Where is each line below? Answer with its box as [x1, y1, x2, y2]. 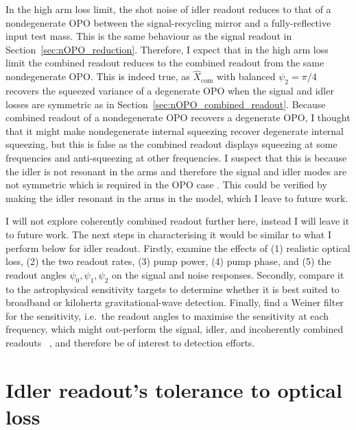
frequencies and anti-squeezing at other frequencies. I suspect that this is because [5, 150, 347, 164]
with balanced [216, 69, 276, 84]
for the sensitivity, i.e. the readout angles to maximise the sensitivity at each [5, 308, 329, 322]
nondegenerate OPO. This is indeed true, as [5, 69, 190, 84]
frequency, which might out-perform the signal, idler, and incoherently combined [5, 322, 344, 336]
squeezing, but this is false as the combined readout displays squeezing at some [5, 137, 337, 151]
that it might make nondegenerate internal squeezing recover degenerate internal [5, 123, 344, 138]
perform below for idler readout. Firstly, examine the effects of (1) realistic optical [5, 240, 351, 255]
